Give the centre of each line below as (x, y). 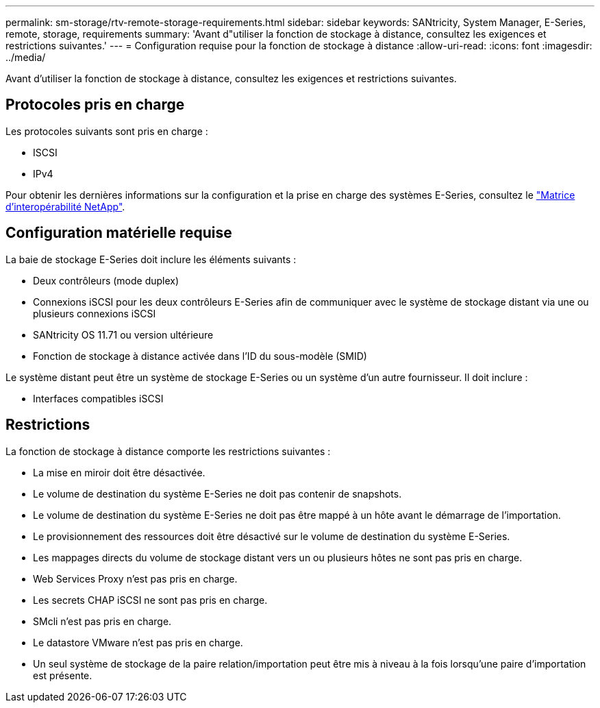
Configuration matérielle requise (119, 233)
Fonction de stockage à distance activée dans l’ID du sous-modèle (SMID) (200, 356)
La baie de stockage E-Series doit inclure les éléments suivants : (151, 259)
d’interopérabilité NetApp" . (65, 206)
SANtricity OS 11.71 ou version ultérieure (123, 334)
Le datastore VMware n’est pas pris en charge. (138, 642)
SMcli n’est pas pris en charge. (102, 621)
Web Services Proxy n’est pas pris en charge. (135, 578)
